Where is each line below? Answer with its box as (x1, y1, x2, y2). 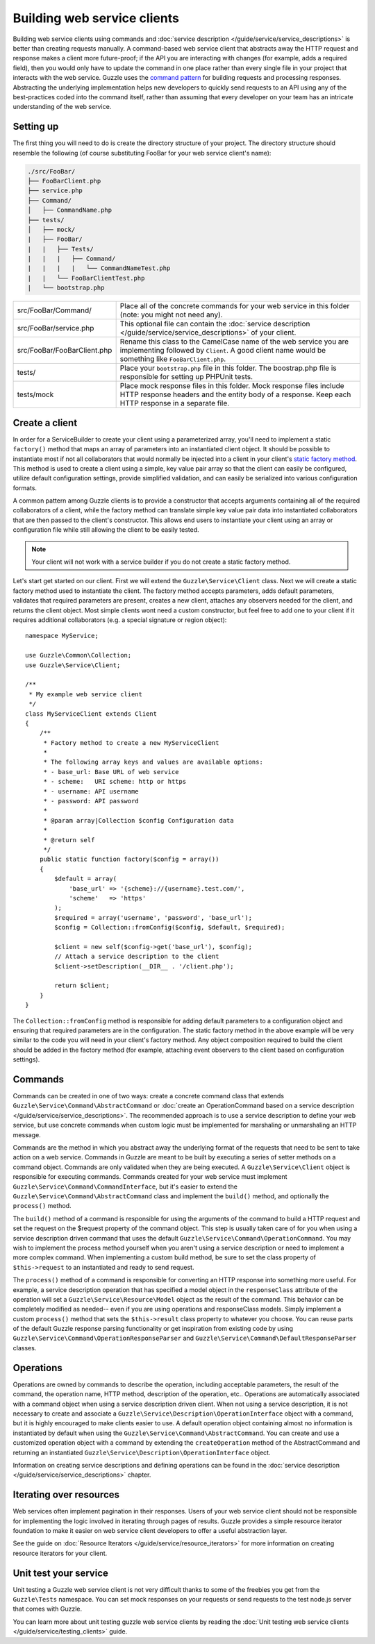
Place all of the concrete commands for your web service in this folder (119, 301, 350, 311)
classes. (12, 1343, 37, 1352)
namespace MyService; (25, 632, 99, 640)
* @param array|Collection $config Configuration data (43, 816, 234, 824)
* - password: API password (43, 797, 139, 805)
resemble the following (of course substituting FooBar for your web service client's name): (12, 149, 272, 157)
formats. (12, 483, 37, 492)
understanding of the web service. (12, 103, 112, 111)
